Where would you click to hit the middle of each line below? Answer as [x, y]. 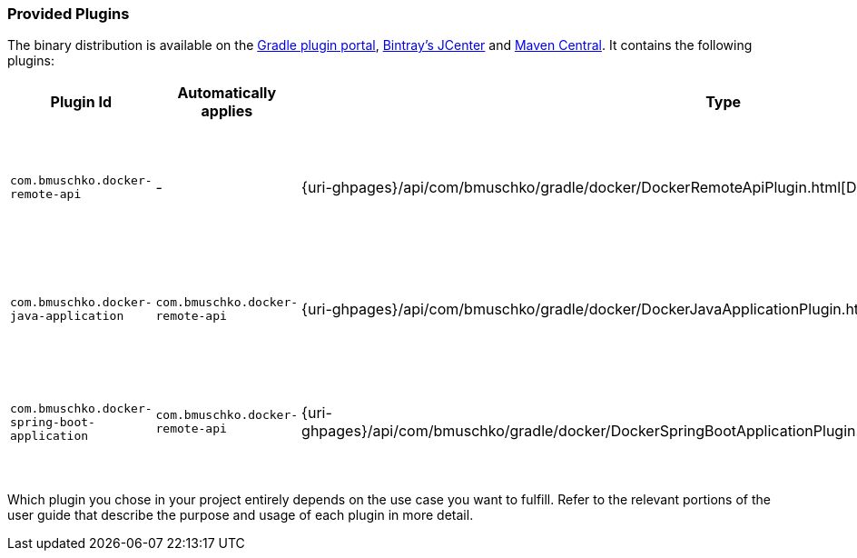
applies [227, 111]
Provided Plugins [69, 14]
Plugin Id [81, 102]
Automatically [227, 93]
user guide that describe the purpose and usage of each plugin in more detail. [241, 515]
